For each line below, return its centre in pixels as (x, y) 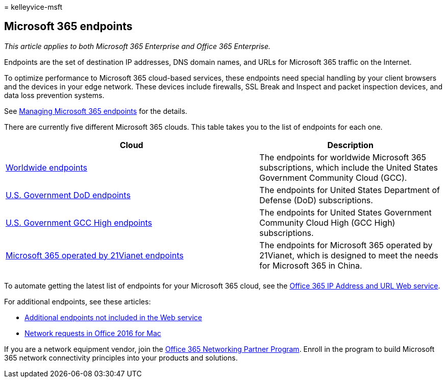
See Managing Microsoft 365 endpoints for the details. (96, 111)
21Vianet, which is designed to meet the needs (349, 255)
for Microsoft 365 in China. (311, 265)
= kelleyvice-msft (33, 7)
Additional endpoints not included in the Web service (113, 317)
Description (350, 145)
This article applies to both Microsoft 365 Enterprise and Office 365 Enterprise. (138, 46)
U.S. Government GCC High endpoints (79, 222)
